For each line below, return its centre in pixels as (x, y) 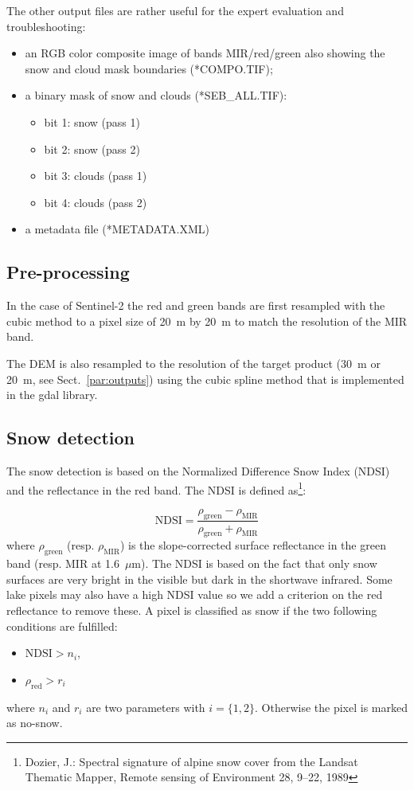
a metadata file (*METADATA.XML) (117, 229)
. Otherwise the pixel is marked (331, 707)
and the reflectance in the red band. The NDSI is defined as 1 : (156, 488)
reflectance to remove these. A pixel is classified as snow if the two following (192, 610)
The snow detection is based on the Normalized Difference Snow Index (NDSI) (198, 470)
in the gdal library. (52, 395)
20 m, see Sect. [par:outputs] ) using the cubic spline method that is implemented (205, 379)
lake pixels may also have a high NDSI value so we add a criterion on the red (195, 594)
